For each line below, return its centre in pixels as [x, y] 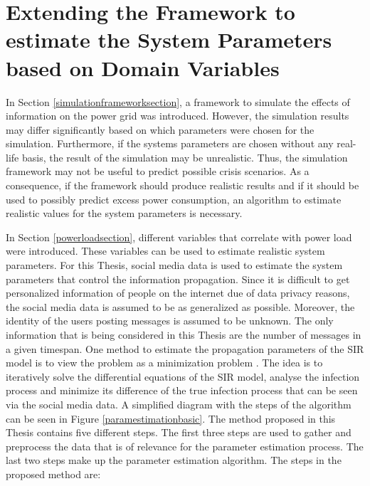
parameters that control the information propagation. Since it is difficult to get [178, 279]
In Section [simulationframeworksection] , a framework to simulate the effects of [178, 101]
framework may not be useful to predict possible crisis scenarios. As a [158, 171]
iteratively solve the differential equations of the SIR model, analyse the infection [183, 376]
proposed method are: [53, 474]
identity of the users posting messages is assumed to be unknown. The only [170, 321]
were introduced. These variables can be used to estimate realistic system [165, 251]
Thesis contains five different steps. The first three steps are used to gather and [179, 432]
